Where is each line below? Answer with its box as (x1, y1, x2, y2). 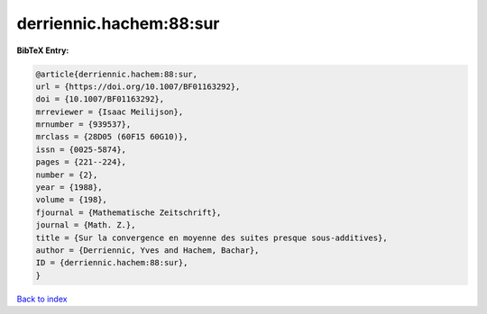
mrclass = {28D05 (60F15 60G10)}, (35, 131, 188, 142)
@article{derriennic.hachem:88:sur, (35, 68, 198, 79)
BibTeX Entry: (16, 45, 69, 56)
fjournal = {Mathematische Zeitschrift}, (35, 207, 222, 218)
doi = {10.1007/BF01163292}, (35, 94, 165, 104)
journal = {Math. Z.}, (35, 220, 136, 230)
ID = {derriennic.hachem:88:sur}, (35, 257, 188, 268)
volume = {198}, (35, 194, 108, 205)
